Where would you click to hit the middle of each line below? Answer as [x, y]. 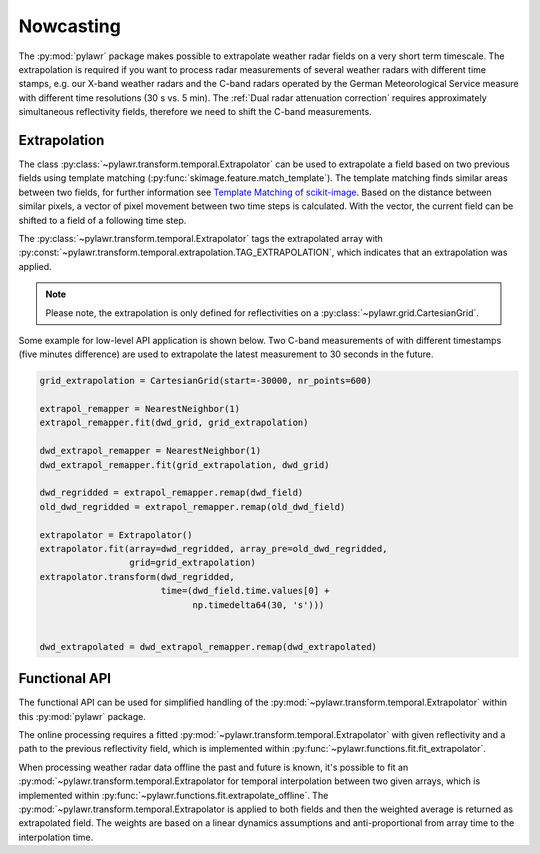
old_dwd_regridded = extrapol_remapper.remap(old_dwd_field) [192, 506]
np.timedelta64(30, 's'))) [258, 604]
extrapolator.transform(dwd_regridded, [137, 576]
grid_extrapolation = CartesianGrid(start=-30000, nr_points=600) [205, 381]
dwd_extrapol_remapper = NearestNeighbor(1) [150, 451]
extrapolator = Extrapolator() [116, 534]
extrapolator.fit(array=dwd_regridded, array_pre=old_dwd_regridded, [213, 548]
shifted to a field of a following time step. [102, 220]
